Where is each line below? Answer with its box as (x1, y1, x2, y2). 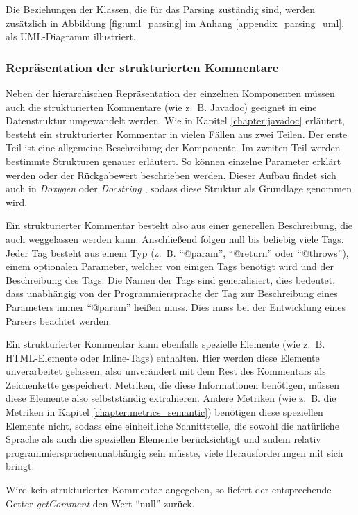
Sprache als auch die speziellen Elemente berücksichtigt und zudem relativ (6, 432, 321, 446)
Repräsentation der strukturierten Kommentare (6, 58, 279, 76)
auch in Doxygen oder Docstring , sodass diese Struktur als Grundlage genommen (6, 181, 352, 196)
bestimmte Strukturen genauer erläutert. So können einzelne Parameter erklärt (6, 153, 341, 168)
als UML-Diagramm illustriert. (6, 29, 136, 44)
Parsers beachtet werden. (6, 313, 112, 328)
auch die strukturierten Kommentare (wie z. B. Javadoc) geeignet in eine (6, 99, 317, 114)
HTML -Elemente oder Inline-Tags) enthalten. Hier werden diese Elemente (6, 350, 320, 364)
